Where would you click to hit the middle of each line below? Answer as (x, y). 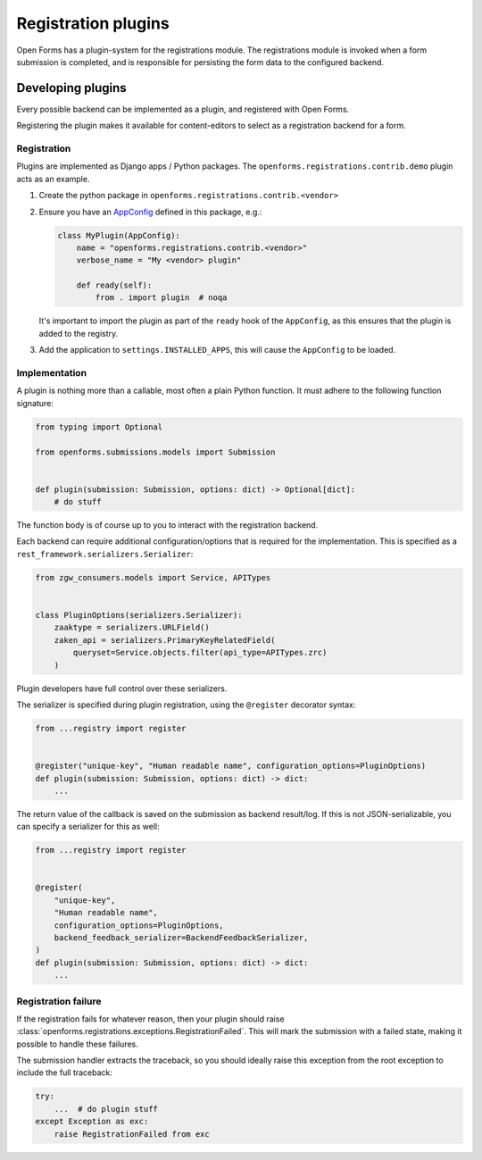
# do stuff (78, 502)
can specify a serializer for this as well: (88, 827)
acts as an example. (53, 179)
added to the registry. (79, 333)
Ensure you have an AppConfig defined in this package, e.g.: (150, 212)
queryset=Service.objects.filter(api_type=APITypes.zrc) (200, 653)
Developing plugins (71, 88)
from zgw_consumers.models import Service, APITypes (153, 577)
